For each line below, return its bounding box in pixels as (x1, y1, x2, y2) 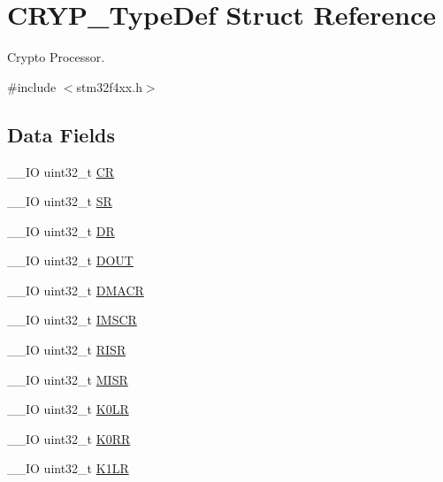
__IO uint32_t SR (7, 192, 112, 210)
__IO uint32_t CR (7, 162, 115, 180)
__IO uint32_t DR (7, 221, 115, 240)
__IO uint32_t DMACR (7, 280, 144, 299)
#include (7, 77, 57, 96)
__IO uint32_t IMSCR (7, 310, 137, 329)
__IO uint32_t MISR (7, 370, 128, 388)
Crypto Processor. (7, 48, 105, 66)
